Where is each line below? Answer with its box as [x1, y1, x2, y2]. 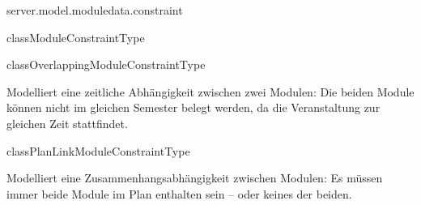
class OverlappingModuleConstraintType [6, 56, 206, 73]
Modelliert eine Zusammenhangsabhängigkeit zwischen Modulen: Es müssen [6, 169, 383, 186]
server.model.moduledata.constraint [6, 2, 183, 18]
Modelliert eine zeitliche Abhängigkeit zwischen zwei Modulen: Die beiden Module [6, 83, 415, 100]
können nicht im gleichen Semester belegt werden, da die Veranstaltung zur [6, 99, 381, 116]
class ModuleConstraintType [6, 28, 145, 45]
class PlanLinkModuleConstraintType [6, 142, 190, 159]
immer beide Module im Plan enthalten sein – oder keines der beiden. [6, 185, 352, 202]
